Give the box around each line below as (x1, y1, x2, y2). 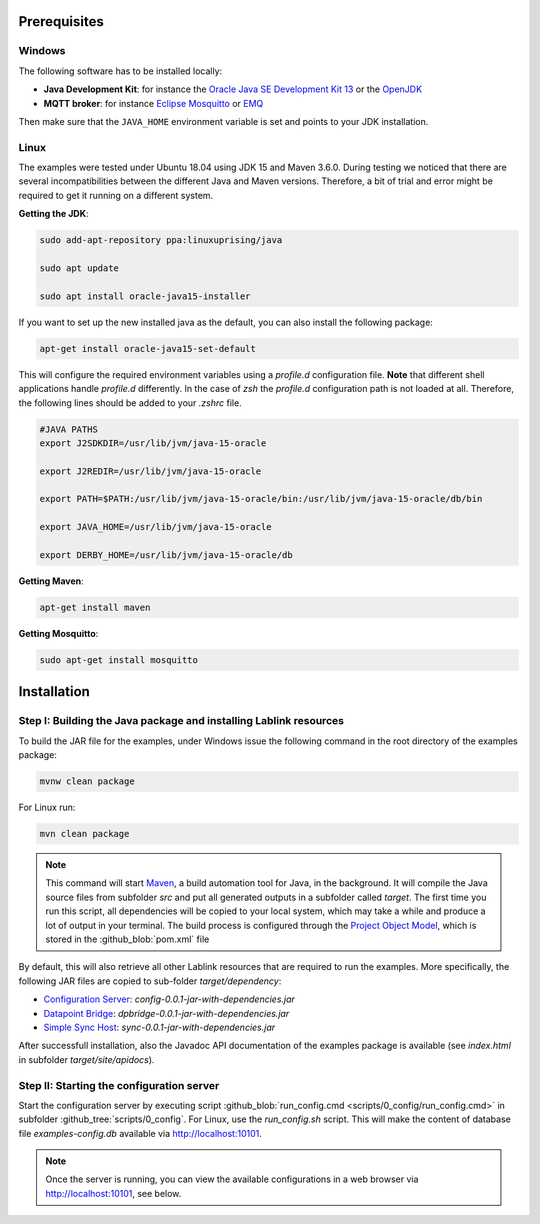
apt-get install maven (39, 602, 151, 613)
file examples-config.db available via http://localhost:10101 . (18, 1127, 262, 1139)
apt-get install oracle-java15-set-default (39, 343, 257, 354)
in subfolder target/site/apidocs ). (18, 1053, 155, 1065)
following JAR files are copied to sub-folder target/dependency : (18, 975, 282, 987)
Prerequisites (18, 13, 104, 30)
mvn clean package (39, 828, 130, 840)
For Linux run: (18, 801, 76, 814)
